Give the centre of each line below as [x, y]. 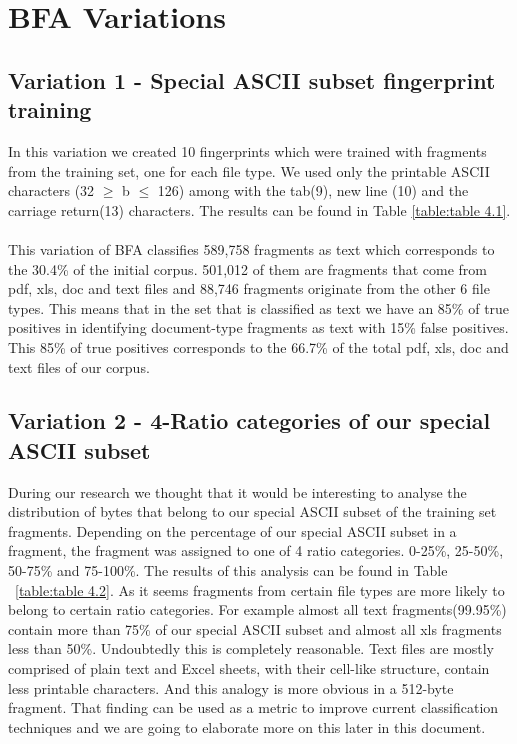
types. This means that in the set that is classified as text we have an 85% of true [259, 307]
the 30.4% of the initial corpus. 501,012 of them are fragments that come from [248, 268]
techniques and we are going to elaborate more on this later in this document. [247, 726]
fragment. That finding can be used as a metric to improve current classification [253, 707]
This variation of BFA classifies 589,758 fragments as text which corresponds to [251, 248]
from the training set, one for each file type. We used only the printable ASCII [249, 170]
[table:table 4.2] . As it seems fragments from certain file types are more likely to [260, 589]
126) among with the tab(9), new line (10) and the [313, 190]
